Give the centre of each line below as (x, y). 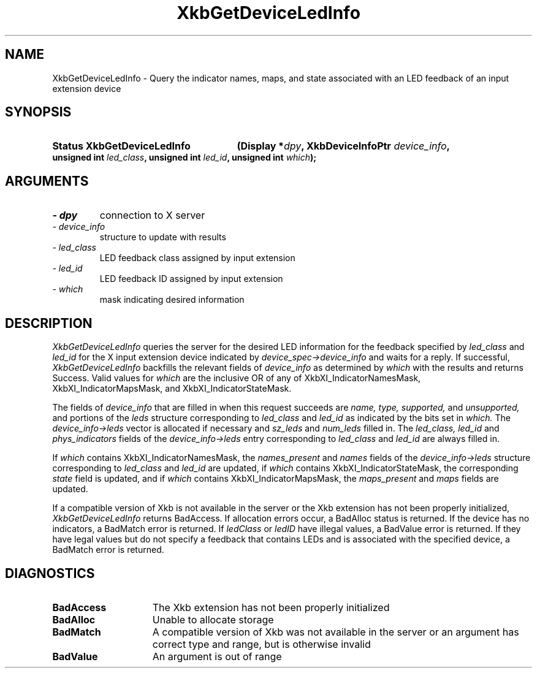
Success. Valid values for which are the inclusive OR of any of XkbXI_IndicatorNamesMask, (237, 378)
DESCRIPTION (49, 323)
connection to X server (152, 215)
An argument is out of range (217, 656)
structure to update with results (163, 237)
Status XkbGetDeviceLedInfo (121, 146)
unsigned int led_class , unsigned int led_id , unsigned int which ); (185, 158)
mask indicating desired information (172, 300)
